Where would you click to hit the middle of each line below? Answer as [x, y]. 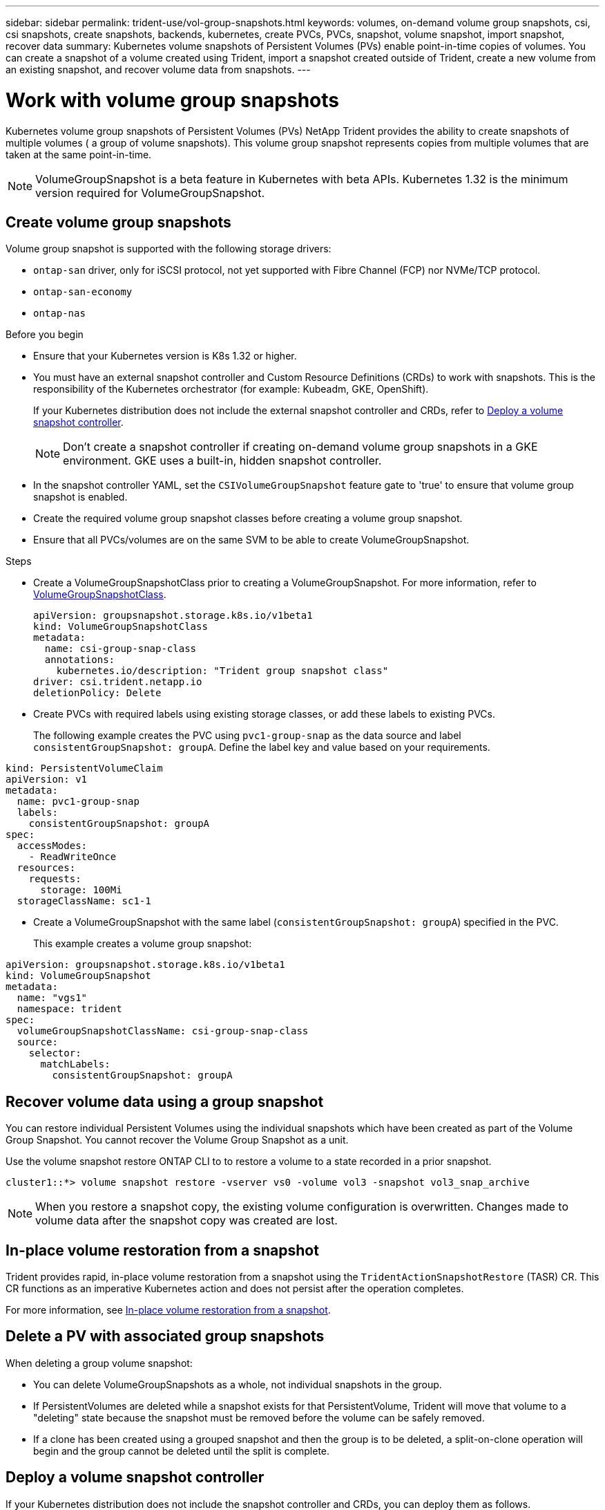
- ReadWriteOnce [73, 857]
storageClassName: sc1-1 [84, 901]
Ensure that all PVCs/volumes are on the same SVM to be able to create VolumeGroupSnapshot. [251, 540]
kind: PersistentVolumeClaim [84, 768]
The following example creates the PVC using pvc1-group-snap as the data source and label [247, 736]
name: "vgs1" [52, 998]
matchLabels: [75, 1064]
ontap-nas [59, 314]
